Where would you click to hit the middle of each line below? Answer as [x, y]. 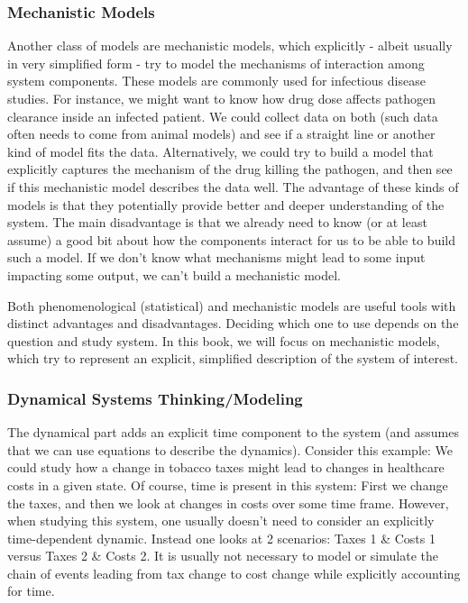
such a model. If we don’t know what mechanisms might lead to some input [216, 257]
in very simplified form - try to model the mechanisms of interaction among [216, 63]
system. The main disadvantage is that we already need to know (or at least [217, 222]
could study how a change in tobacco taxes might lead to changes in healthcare [226, 467]
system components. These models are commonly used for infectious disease [216, 81]
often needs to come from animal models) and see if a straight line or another [221, 134]
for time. [31, 591]
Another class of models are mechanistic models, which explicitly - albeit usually [230, 46]
